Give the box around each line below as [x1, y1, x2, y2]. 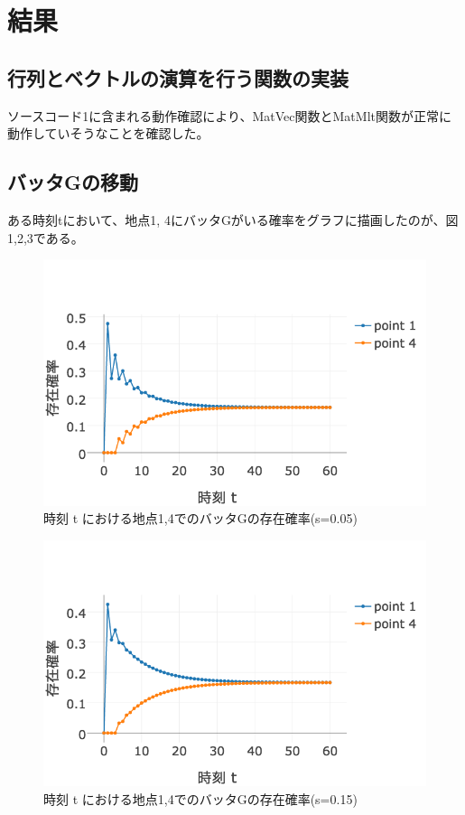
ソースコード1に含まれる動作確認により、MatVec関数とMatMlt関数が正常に [7, 106, 451, 125]
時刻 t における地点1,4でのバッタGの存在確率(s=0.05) [43, 509, 358, 528]
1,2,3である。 [7, 228, 84, 247]
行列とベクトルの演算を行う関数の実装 [7, 63, 349, 91]
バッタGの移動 [7, 168, 138, 196]
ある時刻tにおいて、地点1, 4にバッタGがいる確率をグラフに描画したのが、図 [7, 210, 459, 229]
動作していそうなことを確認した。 [7, 124, 209, 143]
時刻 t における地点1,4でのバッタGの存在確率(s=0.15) [43, 790, 358, 809]
